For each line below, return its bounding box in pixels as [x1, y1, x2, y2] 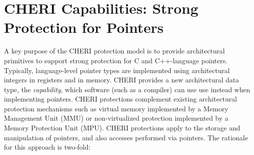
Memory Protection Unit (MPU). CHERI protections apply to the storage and [4, 123, 240, 133]
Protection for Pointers [4, 17, 164, 37]
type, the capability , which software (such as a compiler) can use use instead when [4, 84, 250, 94]
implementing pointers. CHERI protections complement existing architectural [4, 94, 237, 104]
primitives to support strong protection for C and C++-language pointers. [4, 55, 228, 65]
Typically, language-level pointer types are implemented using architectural [4, 65, 230, 75]
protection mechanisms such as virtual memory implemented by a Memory [4, 103, 229, 113]
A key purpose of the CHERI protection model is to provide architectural [4, 46, 225, 56]
